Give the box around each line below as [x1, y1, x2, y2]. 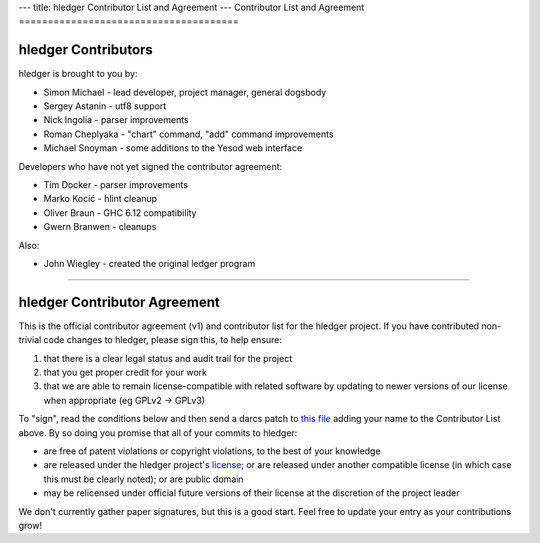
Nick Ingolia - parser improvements [43, 114, 189, 126]
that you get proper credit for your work [43, 366, 207, 379]
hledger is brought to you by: [18, 68, 138, 80]
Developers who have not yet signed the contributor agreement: [18, 160, 283, 172]
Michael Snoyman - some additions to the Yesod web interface [43, 142, 303, 154]
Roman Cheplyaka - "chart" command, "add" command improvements [43, 128, 334, 140]
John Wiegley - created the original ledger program [43, 257, 256, 269]
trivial [18, 334, 42, 346]
